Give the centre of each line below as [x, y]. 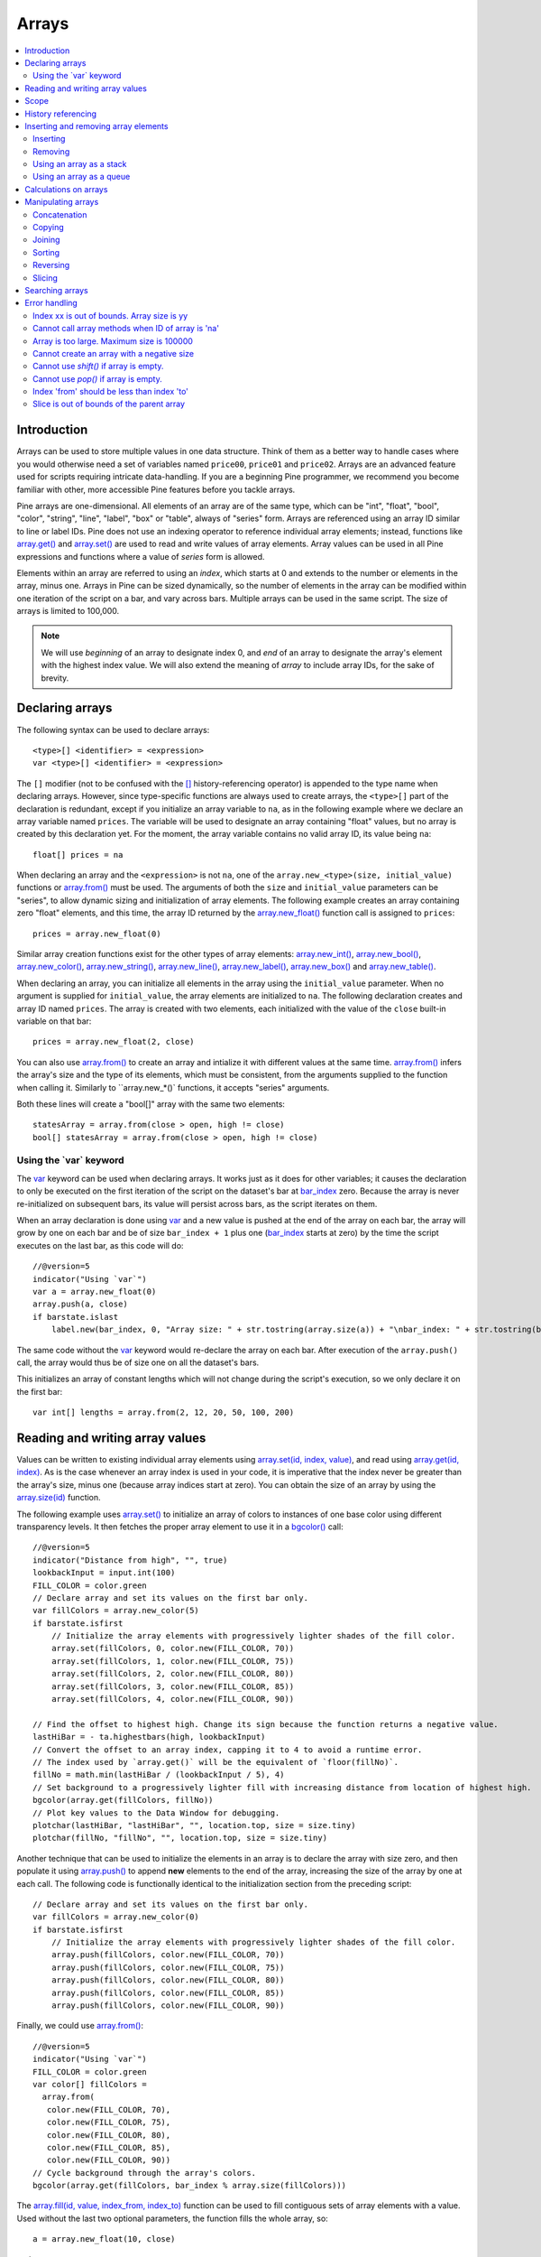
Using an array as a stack [80, 164]
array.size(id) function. [59, 1498]
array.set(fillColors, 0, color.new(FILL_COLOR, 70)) [173, 1649]
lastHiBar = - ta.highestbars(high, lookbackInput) [149, 1737]
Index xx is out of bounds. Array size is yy [110, 315]
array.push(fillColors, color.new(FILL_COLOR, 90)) [168, 2006]
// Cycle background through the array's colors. [145, 2173]
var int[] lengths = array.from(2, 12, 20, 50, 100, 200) [164, 1412]
